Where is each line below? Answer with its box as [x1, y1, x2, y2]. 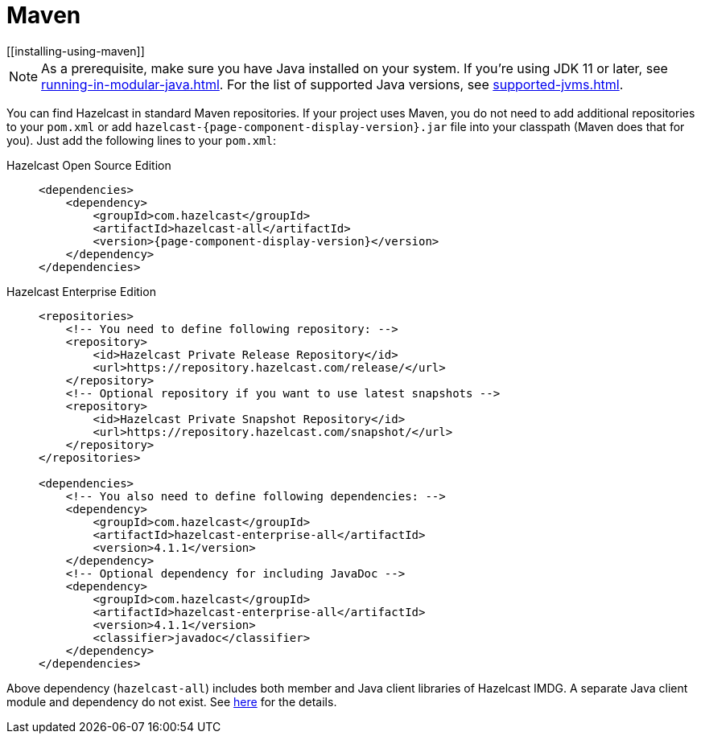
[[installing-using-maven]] [6, 43, 145, 58]
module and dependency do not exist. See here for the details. [6, 694, 337, 709]
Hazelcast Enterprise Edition [6, 284, 156, 298]
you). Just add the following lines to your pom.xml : [6, 133, 277, 147]
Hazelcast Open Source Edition [6, 158, 171, 172]
